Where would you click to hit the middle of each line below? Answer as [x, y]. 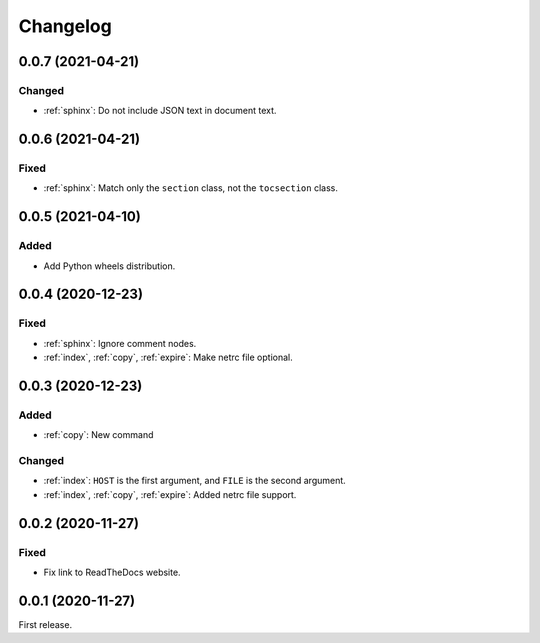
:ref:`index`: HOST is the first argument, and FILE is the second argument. [195, 481]
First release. [45, 624]
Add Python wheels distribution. [109, 266]
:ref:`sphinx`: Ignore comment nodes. [120, 343]
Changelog [65, 26]
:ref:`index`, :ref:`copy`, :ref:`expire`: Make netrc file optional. [168, 357]
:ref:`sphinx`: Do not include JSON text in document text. [160, 111]
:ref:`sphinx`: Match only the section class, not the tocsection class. [191, 188]
